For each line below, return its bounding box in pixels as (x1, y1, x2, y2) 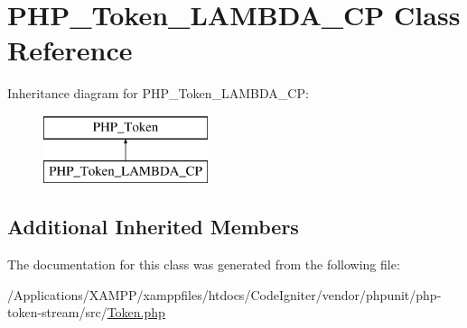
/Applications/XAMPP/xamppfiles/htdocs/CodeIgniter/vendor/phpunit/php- (7, 285, 442, 304)
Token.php (107, 303, 165, 322)
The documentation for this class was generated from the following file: (7, 255, 400, 274)
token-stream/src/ (7, 303, 107, 322)
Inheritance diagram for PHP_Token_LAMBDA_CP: (7, 84, 309, 103)
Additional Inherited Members (7, 213, 299, 241)
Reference (7, 32, 133, 68)
